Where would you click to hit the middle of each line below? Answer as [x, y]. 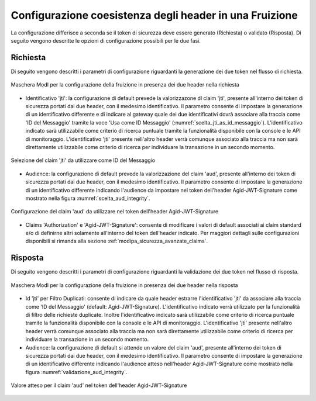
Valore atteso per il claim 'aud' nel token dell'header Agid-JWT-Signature [99, 385]
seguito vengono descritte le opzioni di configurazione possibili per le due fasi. [106, 40]
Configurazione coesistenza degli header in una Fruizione [154, 15]
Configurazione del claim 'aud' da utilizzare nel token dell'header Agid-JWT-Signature [115, 212]
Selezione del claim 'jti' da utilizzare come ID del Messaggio [83, 160]
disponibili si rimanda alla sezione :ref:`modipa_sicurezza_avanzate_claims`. [116, 241]
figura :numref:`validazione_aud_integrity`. [76, 372]
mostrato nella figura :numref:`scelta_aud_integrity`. [88, 198]
